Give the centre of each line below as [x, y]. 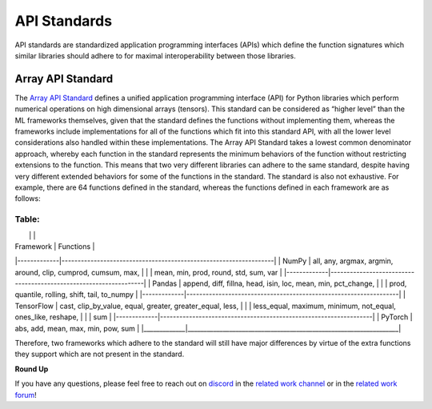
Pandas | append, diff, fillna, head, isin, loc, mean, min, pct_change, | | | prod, [280, 283]
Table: [27, 219]
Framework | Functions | [55, 246]
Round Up [32, 369]
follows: [28, 198]
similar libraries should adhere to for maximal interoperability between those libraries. [155, 55]
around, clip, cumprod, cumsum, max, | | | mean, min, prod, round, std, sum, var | [149, 272]
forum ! [26, 395]
